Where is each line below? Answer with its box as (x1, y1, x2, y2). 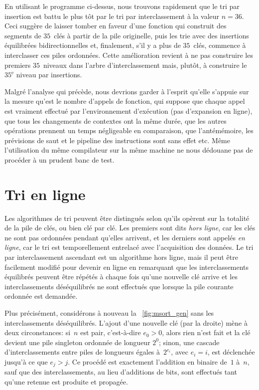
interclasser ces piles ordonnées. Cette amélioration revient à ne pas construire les (4, 49, 253, 60)
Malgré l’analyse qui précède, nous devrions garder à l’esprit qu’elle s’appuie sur (4, 86, 249, 96)
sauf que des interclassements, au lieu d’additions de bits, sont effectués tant (4, 367, 237, 377)
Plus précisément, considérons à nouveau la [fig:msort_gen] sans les (4, 307, 214, 318)
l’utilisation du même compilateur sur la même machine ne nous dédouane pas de (4, 145, 253, 155)
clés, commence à (193, 40, 246, 50)
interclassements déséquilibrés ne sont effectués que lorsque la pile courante (4, 281, 234, 291)
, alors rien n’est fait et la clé (162, 327, 251, 338)
